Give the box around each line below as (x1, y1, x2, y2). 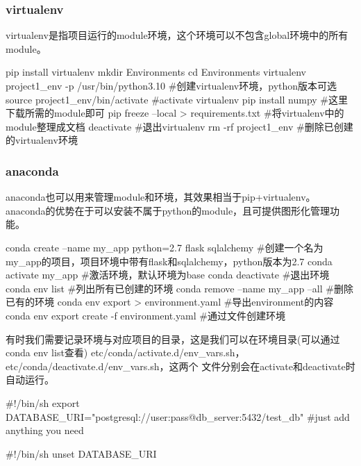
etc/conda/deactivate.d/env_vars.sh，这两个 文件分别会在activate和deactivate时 (6, 358, 355, 373)
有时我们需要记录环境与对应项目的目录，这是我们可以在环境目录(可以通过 (6, 331, 340, 346)
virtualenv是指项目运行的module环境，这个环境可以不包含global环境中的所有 (6, 28, 349, 42)
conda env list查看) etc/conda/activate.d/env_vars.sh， (6, 345, 245, 360)
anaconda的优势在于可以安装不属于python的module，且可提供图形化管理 (6, 203, 330, 217)
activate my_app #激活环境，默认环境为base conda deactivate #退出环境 (6, 267, 330, 282)
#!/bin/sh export (6, 395, 80, 410)
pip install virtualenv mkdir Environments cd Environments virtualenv (6, 65, 306, 79)
